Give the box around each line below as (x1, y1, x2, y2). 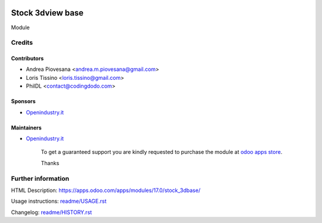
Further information (11, 174, 70, 182)
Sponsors (11, 98, 36, 105)
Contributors (11, 55, 44, 62)
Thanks (41, 159, 60, 166)
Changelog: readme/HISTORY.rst (11, 209, 92, 216)
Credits (11, 39, 33, 47)
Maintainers (11, 124, 42, 131)
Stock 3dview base (11, 8, 83, 18)
